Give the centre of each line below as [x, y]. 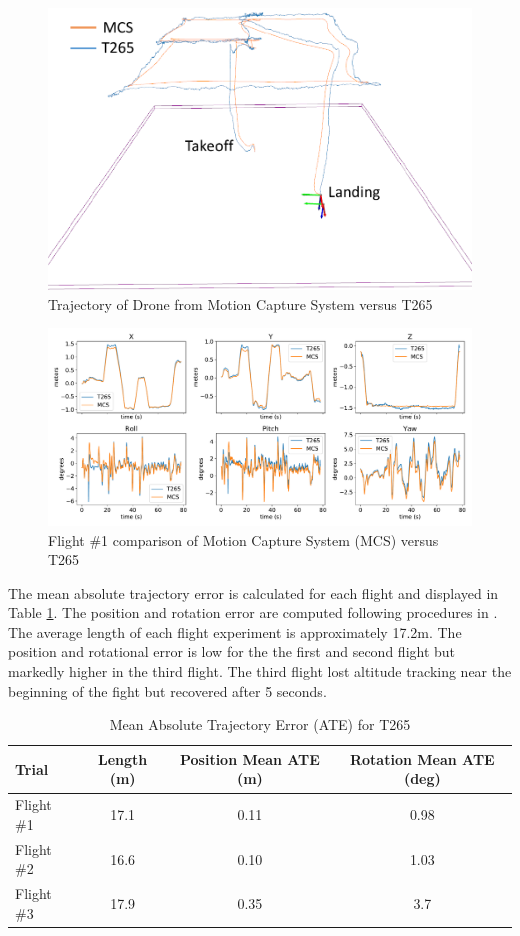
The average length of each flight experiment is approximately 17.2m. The [235, 631]
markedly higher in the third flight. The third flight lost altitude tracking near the [260, 671]
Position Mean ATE [249, 758]
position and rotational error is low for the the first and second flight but [232, 651]
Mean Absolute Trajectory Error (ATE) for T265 [260, 724]
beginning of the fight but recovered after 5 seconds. [167, 690]
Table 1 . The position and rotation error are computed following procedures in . [253, 612]
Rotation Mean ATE [422, 758]
